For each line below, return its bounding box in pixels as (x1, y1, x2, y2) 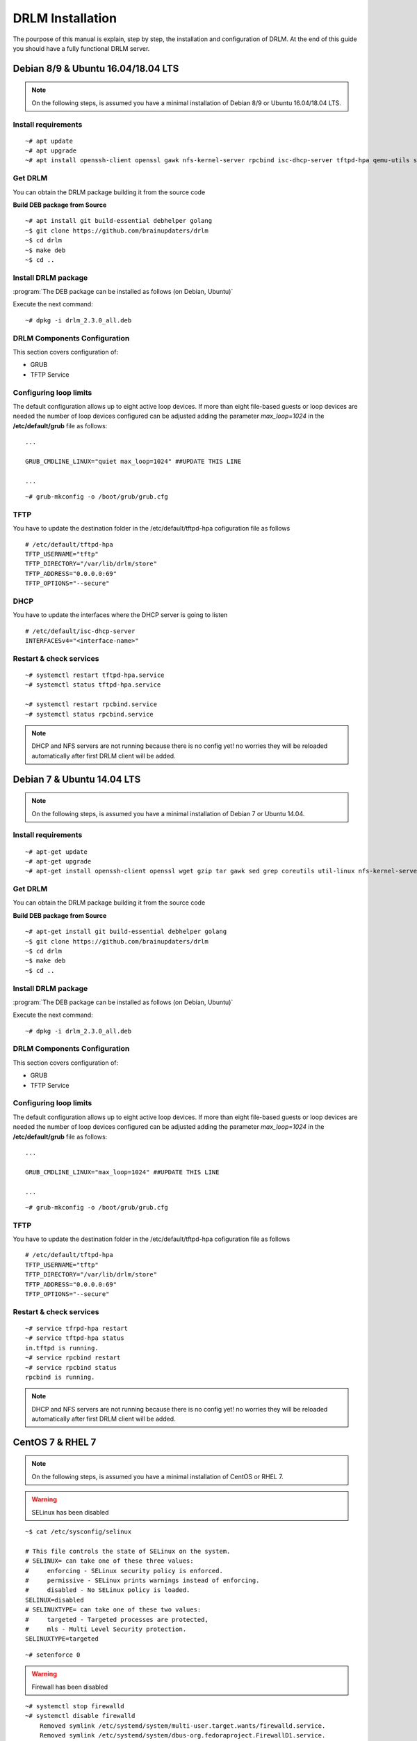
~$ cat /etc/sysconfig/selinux (25, 1528, 132, 1536)
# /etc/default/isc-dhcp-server (25, 627, 136, 635)
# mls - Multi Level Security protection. (25, 1625, 187, 1633)
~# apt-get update (25, 848, 88, 856)
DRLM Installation (13, 10, 117, 26)
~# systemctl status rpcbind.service (25, 710, 154, 718)
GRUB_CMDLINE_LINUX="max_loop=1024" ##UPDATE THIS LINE (25, 1168, 220, 1176)
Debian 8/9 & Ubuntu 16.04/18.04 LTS (13, 63, 179, 75)
